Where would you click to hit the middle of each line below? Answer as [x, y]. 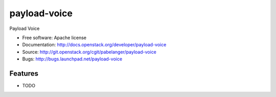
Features [24, 73]
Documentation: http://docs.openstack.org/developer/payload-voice [94, 45]
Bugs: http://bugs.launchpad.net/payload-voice [72, 59]
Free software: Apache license [54, 38]
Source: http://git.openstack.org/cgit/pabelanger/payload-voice [89, 52]
